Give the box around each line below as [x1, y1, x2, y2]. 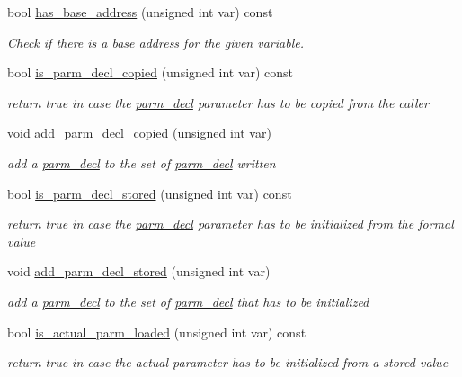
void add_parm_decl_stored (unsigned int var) [7, 262, 271, 281]
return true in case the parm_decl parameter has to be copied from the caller [7, 93, 429, 112]
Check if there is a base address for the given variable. [7, 32, 304, 51]
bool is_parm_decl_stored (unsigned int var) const [7, 184, 292, 202]
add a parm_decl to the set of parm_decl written [7, 153, 276, 172]
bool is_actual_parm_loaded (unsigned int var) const [7, 322, 307, 341]
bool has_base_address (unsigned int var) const [7, 3, 273, 21]
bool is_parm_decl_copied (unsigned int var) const [7, 63, 294, 82]
